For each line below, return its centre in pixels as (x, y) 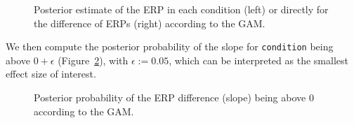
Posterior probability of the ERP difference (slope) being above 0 (174, 97)
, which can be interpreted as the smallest (258, 60)
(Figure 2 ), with (93, 60)
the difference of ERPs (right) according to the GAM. (150, 23)
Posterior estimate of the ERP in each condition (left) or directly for (181, 9)
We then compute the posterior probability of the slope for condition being (170, 46)
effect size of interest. (51, 74)
